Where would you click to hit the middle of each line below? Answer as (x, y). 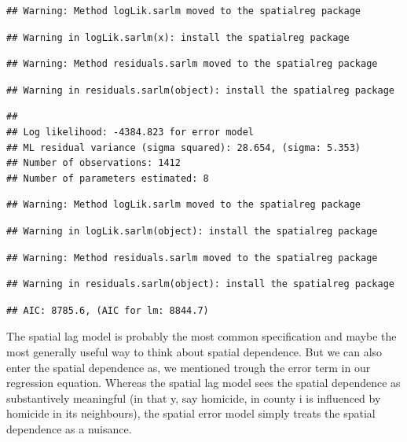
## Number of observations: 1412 (93, 163)
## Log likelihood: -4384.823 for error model (130, 132)
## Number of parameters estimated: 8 (108, 178)
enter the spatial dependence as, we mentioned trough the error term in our (189, 367)
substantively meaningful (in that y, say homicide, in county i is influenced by (194, 398)
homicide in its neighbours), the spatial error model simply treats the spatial (191, 413)
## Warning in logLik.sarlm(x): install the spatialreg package (178, 37)
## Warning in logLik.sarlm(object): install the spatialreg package (192, 231)
